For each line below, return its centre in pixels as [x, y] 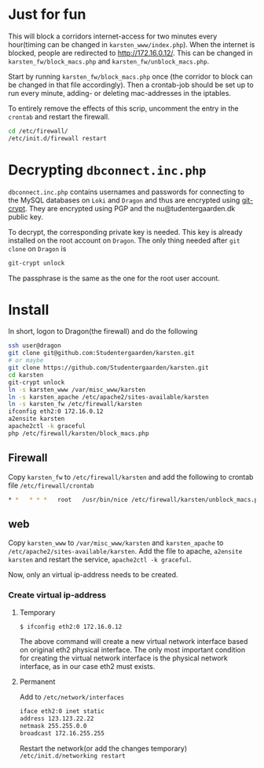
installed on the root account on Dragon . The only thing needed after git [124, 240]
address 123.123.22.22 [57, 719]
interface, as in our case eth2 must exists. [87, 667]
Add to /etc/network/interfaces [71, 697]
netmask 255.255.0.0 [53, 726]
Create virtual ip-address [57, 595]
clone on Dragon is [37, 248]
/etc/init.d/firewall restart [58, 138]
